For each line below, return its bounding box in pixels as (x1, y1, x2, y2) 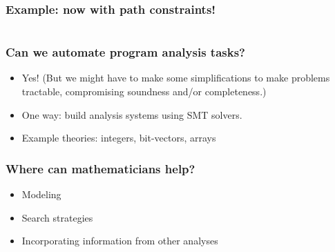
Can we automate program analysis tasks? (6, 43, 245, 61)
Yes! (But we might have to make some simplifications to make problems (21, 70, 330, 85)
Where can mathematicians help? (6, 159, 195, 177)
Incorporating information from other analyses (21, 233, 218, 248)
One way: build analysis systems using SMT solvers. (21, 107, 242, 122)
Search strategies (21, 210, 93, 224)
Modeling (21, 187, 61, 202)
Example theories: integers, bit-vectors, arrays (21, 130, 216, 145)
